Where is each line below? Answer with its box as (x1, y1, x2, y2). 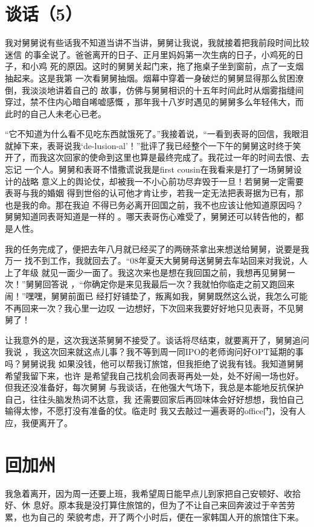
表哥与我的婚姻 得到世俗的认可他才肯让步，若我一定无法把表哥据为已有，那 (5, 187, 304, 199)
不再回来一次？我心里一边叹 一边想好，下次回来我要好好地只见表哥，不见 (5, 301, 295, 314)
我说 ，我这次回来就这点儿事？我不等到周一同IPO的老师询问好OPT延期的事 (5, 345, 304, 358)
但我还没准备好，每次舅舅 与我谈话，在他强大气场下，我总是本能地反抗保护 (5, 381, 304, 394)
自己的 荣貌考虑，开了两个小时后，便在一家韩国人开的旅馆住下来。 (38, 510, 304, 523)
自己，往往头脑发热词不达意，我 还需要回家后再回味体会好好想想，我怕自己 (5, 392, 304, 405)
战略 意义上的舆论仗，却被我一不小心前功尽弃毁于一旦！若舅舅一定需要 (21, 174, 304, 187)
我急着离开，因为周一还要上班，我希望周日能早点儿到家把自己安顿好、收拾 (5, 487, 301, 499)
